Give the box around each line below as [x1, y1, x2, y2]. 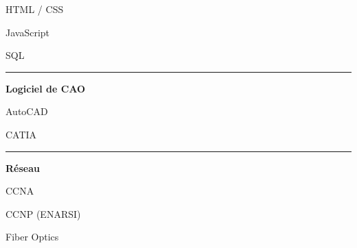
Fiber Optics [5, 230, 59, 244]
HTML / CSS [5, 2, 64, 16]
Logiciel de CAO [5, 81, 86, 95]
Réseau [5, 160, 40, 175]
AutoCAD [5, 104, 48, 119]
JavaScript [5, 25, 50, 39]
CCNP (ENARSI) [5, 206, 81, 221]
